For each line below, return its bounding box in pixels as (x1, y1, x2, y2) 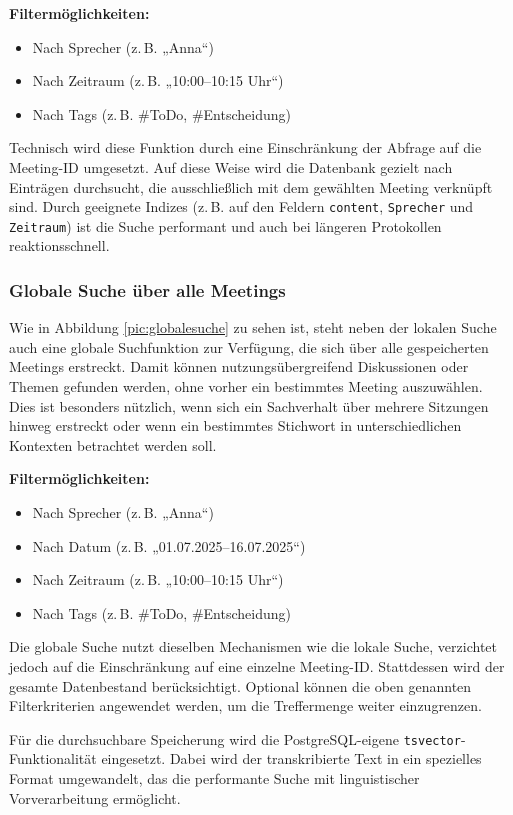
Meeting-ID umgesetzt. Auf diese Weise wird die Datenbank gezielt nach (9, 156, 453, 177)
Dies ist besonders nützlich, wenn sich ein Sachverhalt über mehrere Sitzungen (9, 395, 489, 416)
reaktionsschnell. (9, 235, 110, 256)
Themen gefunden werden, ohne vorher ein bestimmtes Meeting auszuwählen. (9, 376, 483, 397)
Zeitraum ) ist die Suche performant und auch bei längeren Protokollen (9, 215, 442, 236)
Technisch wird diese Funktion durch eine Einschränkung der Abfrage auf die (9, 137, 482, 158)
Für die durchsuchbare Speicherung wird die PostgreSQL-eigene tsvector (9, 728, 461, 749)
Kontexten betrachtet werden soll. (9, 434, 217, 455)
